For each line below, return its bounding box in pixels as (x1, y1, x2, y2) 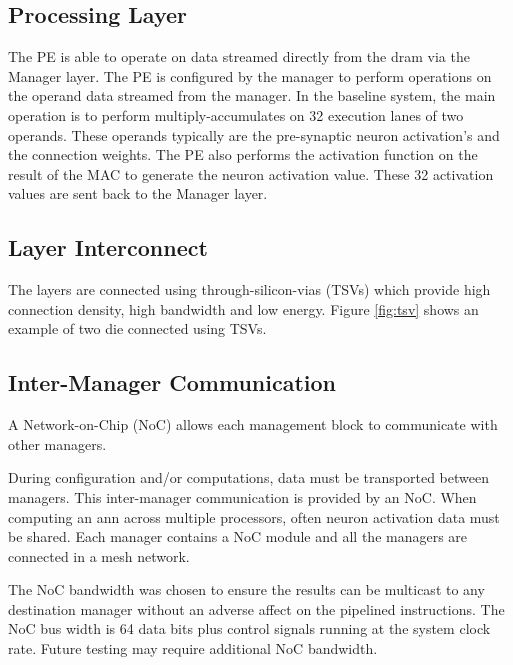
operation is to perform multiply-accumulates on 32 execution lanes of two (8, 104, 464, 125)
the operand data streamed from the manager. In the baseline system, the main (8, 85, 496, 106)
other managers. (8, 433, 107, 454)
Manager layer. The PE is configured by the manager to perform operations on (8, 65, 492, 86)
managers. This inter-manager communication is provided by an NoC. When (8, 486, 477, 507)
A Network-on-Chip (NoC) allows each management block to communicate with (8, 414, 498, 435)
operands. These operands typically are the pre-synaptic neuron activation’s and (8, 124, 500, 145)
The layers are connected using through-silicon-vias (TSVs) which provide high (8, 279, 491, 300)
